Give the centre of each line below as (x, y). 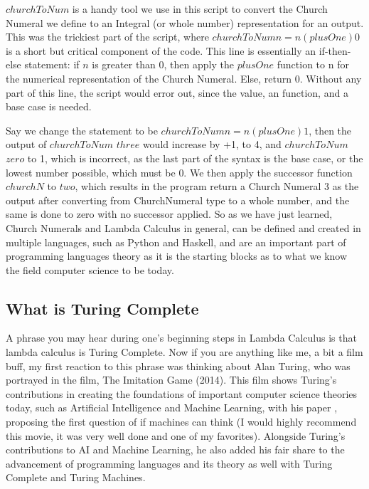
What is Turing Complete (102, 308)
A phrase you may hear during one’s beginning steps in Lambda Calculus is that (181, 338)
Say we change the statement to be (82, 130)
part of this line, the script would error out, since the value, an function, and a (177, 92)
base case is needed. (49, 106)
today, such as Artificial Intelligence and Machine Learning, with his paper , (172, 407)
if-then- (335, 50)
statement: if (52, 64)
